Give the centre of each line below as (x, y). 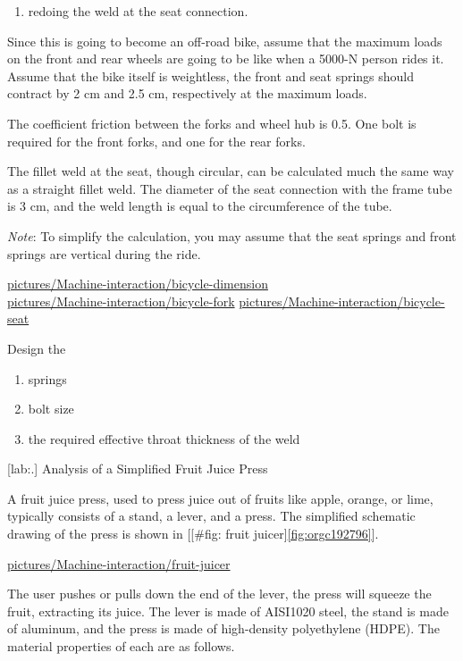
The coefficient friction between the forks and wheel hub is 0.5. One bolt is (212, 123)
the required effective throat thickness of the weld (164, 438)
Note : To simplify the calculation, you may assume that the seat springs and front (232, 235)
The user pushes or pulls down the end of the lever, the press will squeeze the (219, 594)
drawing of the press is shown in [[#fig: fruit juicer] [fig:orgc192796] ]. (193, 534)
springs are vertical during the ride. (104, 253)
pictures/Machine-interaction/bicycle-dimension (138, 284)
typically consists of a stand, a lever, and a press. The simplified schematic (211, 516)
